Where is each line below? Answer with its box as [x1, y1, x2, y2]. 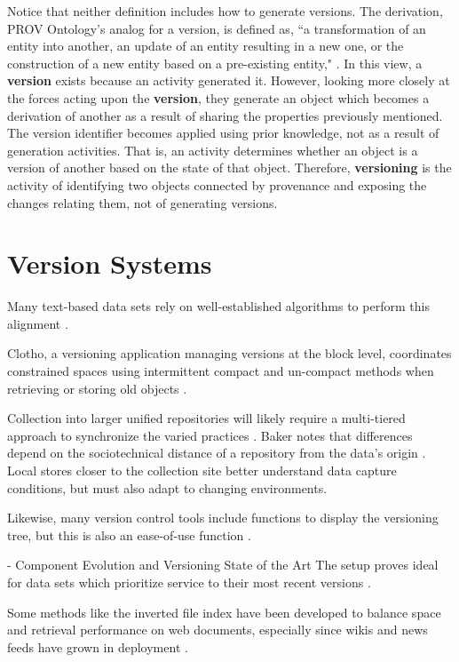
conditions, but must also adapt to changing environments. [7, 478, 328, 497]
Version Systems [7, 245, 212, 282]
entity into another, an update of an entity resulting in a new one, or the [7, 36, 404, 55]
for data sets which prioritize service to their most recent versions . [7, 572, 371, 591]
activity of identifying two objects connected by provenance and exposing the [7, 175, 427, 194]
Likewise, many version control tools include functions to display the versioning [7, 508, 439, 527]
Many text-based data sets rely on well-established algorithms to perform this [7, 297, 430, 315]
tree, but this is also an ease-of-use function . [7, 525, 251, 544]
